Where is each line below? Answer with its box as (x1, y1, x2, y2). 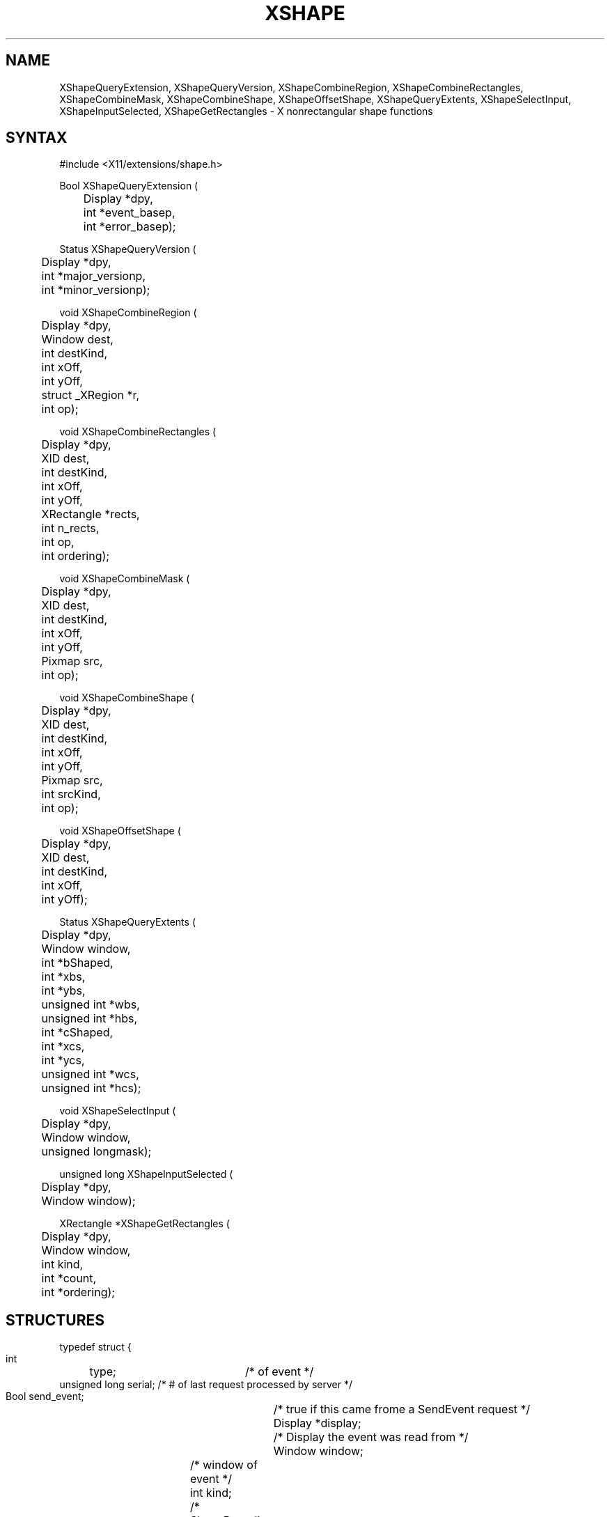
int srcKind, (41, 787, 101, 802)
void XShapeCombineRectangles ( (59, 426, 217, 438)
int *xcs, (41, 1039, 85, 1054)
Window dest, (41, 332, 114, 347)
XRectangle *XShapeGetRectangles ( (59, 1218, 230, 1230)
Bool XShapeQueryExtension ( (59, 180, 198, 192)
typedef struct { (59, 1341, 132, 1353)
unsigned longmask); (41, 1144, 152, 1159)
